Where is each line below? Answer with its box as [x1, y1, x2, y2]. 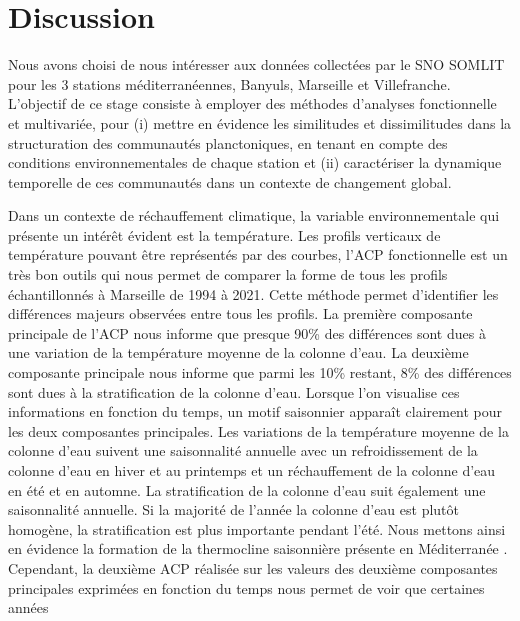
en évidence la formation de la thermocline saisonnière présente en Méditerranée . [8, 538, 508, 559]
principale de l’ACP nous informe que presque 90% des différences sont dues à [8, 322, 486, 343]
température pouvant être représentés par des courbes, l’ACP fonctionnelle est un [8, 244, 508, 265]
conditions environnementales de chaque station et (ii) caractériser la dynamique [8, 152, 502, 173]
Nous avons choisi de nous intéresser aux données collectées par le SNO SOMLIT [8, 54, 505, 75]
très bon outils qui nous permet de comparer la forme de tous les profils [8, 264, 448, 285]
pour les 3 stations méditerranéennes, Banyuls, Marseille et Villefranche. [8, 73, 451, 94]
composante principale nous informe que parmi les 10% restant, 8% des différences [8, 362, 512, 383]
